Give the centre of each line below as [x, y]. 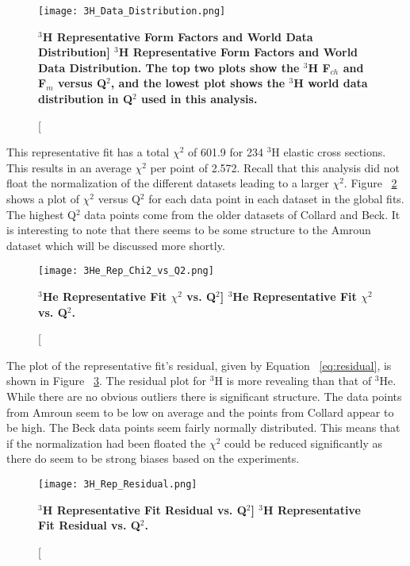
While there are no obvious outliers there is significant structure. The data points [204, 396]
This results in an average [69, 167]
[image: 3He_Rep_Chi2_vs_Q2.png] [126, 271]
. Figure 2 [370, 183]
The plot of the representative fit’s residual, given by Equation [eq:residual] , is [199, 365]
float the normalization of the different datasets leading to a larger [168, 183]
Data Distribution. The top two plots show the [169, 67]
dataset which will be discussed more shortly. [116, 245]
